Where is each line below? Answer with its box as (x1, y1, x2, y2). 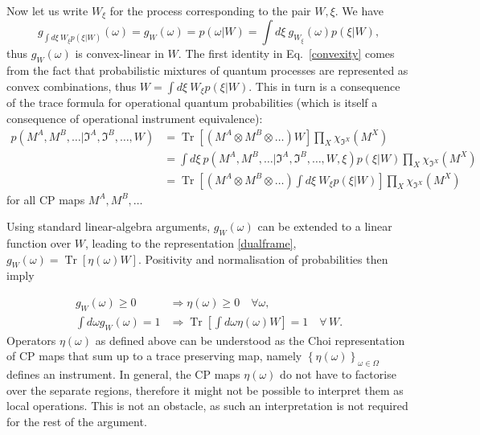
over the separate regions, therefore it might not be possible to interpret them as (6, 381, 404, 398)
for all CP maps (6, 191, 85, 207)
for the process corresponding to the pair (109, 2, 311, 18)
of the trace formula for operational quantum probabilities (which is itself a (6, 94, 378, 111)
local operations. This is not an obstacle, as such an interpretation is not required (6, 397, 408, 414)
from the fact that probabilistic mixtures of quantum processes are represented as (6, 62, 408, 79)
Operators (6, 331, 56, 348)
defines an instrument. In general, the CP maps (6, 366, 240, 382)
